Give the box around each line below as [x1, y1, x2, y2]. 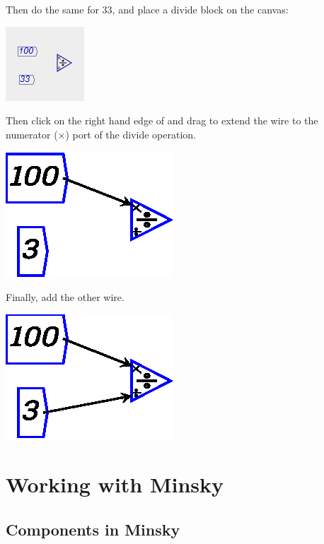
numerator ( [6, 126, 58, 141]
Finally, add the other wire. [6, 289, 125, 304]
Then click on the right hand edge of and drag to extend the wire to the [6, 113, 318, 128]
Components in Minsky [6, 518, 180, 540]
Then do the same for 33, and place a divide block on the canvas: [6, 2, 289, 16]
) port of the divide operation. [65, 126, 196, 141]
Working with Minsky [6, 470, 224, 499]
